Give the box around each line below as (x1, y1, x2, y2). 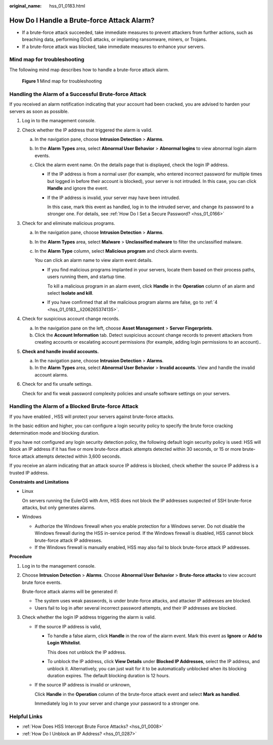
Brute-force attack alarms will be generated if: (22, 588, 118, 594)
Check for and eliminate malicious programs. (22, 220, 116, 226)
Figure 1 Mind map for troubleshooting (22, 78, 102, 84)
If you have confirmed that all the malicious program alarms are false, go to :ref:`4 (47, 299, 218, 305)
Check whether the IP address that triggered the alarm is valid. (22, 127, 153, 133)
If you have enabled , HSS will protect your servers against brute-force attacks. (9, 413, 174, 420)
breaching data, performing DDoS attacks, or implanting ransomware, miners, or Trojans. (22, 36, 207, 42)
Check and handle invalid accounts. (22, 348, 99, 354)
